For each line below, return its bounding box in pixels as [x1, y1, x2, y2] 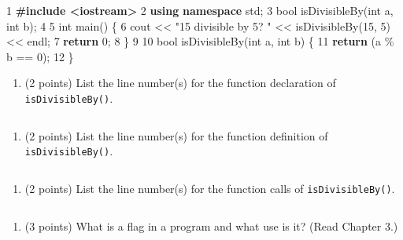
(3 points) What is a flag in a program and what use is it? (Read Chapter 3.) [24, 217, 398, 234]
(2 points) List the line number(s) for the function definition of [24, 127, 328, 144]
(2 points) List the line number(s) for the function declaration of [24, 75, 336, 91]
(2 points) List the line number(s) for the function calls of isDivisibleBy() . [24, 180, 395, 196]
